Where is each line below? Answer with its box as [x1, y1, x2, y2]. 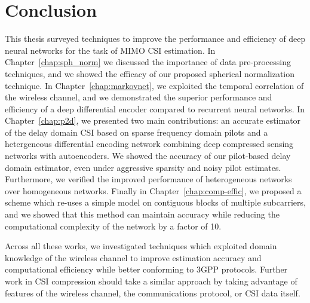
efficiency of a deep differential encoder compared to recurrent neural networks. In [5, 102, 305, 115]
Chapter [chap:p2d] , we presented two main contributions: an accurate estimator [5, 114, 301, 127]
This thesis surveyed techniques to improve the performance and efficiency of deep [5, 32, 306, 45]
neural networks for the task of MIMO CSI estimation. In [5, 44, 216, 56]
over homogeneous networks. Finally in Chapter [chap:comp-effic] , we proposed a [5, 184, 302, 197]
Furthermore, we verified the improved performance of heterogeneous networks [5, 173, 292, 185]
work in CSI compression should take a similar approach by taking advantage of [5, 275, 297, 287]
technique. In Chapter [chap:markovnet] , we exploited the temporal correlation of [5, 79, 304, 91]
